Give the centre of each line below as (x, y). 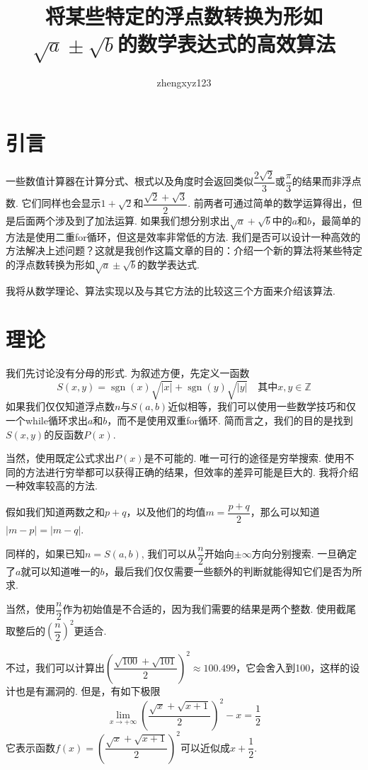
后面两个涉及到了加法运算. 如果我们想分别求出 (122, 220)
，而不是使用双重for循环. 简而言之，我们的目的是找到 (230, 420)
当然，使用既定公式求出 (60, 458)
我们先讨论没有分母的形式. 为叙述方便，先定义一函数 (128, 373)
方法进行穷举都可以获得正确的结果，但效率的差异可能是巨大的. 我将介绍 (192, 471)
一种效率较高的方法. (52, 486)
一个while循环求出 (47, 420)
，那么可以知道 (285, 512)
